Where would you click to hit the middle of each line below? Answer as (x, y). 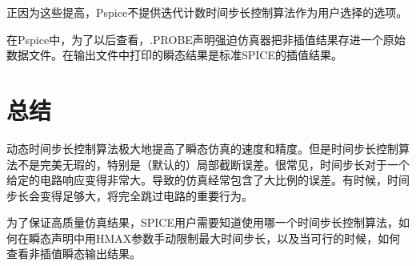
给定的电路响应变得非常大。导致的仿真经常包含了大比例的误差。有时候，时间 (208, 180)
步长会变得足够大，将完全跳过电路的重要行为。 (130, 195)
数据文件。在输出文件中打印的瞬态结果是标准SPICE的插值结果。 (175, 55)
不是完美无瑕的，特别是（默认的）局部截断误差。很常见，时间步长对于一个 (213, 164)
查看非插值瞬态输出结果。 (74, 254)
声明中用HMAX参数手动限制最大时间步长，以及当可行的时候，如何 (226, 238)
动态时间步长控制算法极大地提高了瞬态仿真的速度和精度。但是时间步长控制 (202, 148)
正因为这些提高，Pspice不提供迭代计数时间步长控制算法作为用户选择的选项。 (207, 12)
